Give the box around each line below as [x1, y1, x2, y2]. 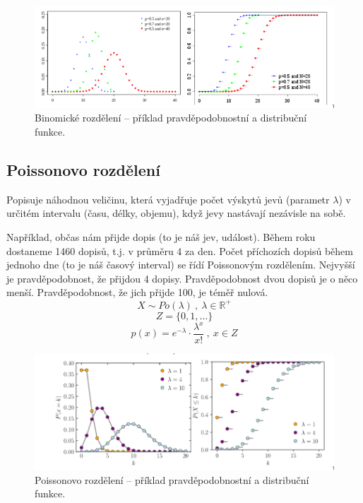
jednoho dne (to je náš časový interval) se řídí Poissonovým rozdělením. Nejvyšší [6, 257, 355, 272]
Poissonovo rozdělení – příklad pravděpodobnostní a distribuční [35, 472, 309, 487]
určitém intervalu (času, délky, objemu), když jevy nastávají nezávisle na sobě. [6, 206, 346, 220]
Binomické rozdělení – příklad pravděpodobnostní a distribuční [35, 110, 307, 125]
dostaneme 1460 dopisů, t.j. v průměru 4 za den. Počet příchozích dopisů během [6, 243, 353, 258]
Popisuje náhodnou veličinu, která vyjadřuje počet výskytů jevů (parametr [6, 191, 330, 206]
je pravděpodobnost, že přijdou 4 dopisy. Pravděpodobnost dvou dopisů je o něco [6, 271, 358, 285]
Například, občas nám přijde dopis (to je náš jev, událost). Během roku [6, 230, 316, 244]
